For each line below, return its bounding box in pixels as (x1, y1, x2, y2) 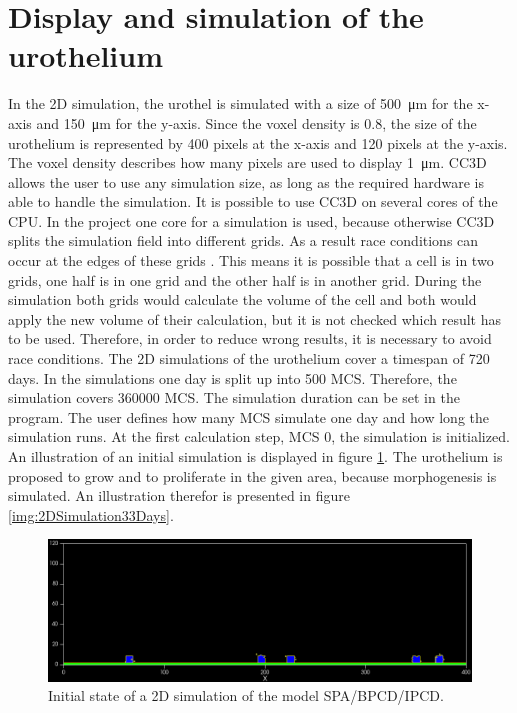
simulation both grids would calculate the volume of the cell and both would (8, 289, 477, 310)
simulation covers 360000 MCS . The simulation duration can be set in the (8, 387, 460, 408)
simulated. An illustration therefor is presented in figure (8, 485, 350, 506)
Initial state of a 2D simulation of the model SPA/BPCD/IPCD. (48, 685, 444, 706)
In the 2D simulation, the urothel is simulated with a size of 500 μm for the (8, 93, 473, 114)
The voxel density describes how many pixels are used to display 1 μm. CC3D (8, 152, 487, 173)
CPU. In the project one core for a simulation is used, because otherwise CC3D (8, 210, 495, 231)
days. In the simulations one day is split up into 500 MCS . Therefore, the (8, 367, 457, 388)
